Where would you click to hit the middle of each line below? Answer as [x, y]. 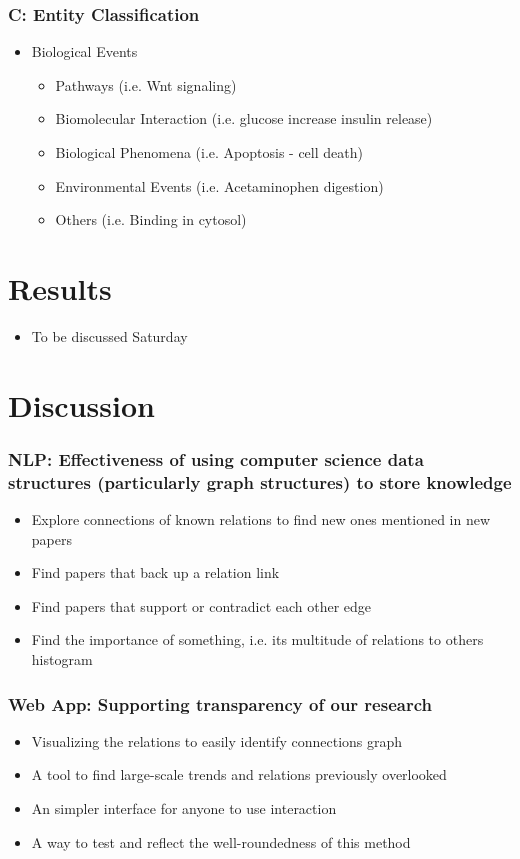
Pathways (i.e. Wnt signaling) [146, 84]
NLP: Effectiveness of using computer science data [216, 458]
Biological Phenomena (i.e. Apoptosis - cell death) [209, 152]
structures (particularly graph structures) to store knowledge [260, 481]
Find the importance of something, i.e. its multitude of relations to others [257, 639]
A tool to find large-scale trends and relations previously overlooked [239, 774]
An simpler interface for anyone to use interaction [184, 807]
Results [60, 287]
